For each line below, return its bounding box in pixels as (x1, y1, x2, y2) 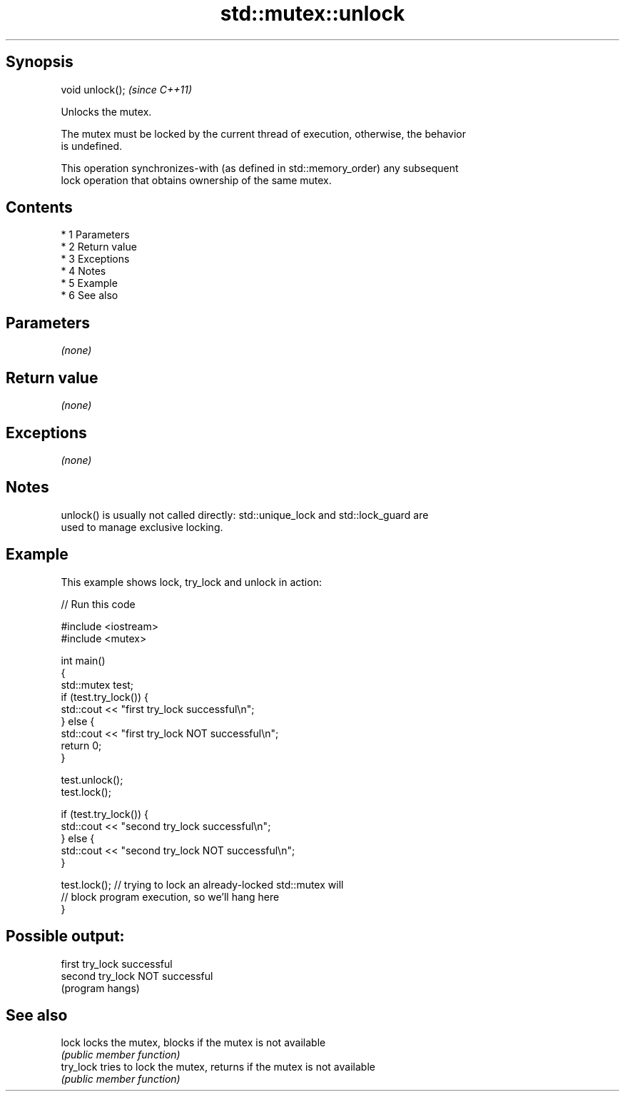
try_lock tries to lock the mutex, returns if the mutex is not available (61, 1061, 375, 1073)
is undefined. (61, 139, 123, 152)
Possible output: (6, 927, 125, 946)
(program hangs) (61, 981, 140, 994)
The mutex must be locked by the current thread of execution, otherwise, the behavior (61, 127, 467, 140)
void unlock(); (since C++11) (61, 83, 193, 96)
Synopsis (6, 53, 73, 71)
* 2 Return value (61, 241, 137, 253)
